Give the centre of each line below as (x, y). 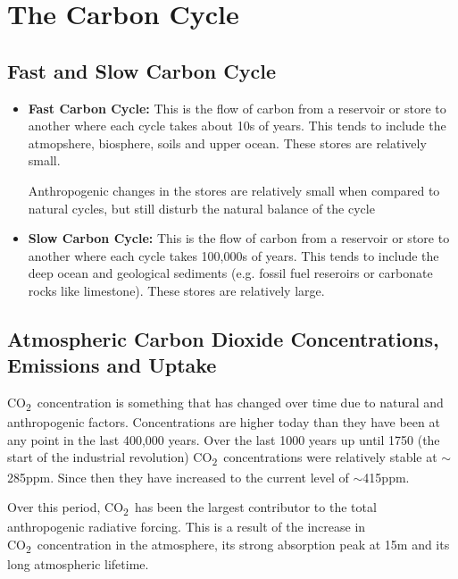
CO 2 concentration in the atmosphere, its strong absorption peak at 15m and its (229, 545)
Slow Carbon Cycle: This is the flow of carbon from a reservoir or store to (239, 238)
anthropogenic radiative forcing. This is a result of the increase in (187, 527)
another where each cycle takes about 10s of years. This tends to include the (237, 126)
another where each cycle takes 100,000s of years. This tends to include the (233, 255)
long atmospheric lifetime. (78, 563)
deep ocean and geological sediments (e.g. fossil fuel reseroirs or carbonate (230, 273)
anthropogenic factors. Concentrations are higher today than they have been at (224, 422)
